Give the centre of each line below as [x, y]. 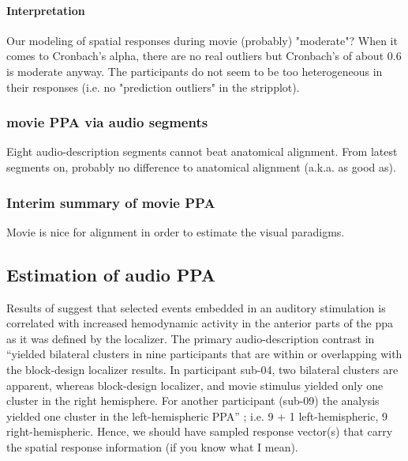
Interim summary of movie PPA [111, 202]
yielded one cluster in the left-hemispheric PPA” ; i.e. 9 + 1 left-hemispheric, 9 [197, 416]
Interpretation [46, 10]
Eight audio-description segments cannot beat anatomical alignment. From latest [202, 151]
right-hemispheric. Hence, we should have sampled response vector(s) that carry [200, 431]
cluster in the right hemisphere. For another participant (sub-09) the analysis [193, 401]
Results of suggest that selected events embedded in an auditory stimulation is [196, 307]
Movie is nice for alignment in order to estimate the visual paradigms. [176, 231]
